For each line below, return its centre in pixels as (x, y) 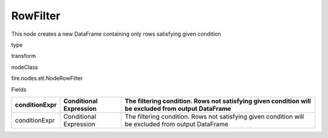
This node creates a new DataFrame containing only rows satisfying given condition (116, 34)
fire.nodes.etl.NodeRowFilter (47, 78)
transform (24, 56)
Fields (19, 89)
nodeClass (25, 67)
